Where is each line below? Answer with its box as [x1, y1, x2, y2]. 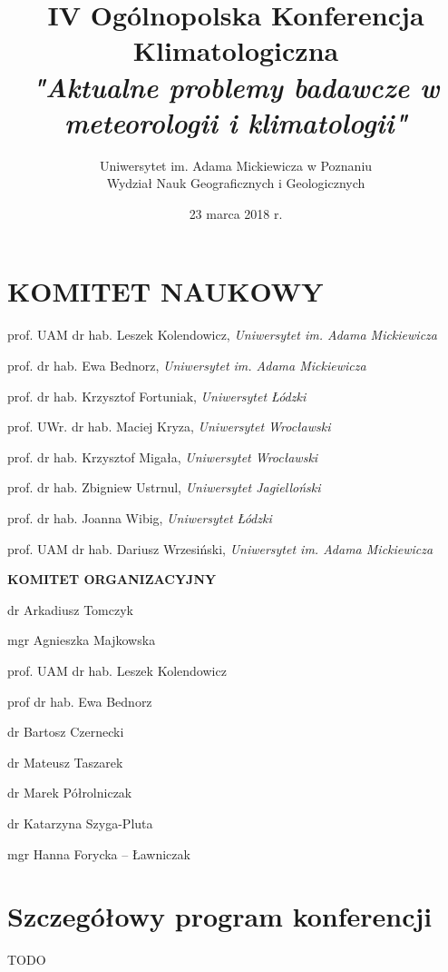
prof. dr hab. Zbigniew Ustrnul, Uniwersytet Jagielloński [7, 478, 321, 497]
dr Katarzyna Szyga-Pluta [7, 813, 153, 832]
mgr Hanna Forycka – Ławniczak [7, 844, 190, 863]
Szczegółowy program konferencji [7, 898, 433, 935]
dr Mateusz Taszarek [7, 752, 123, 771]
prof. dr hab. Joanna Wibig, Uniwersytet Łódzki [7, 508, 272, 527]
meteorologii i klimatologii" [63, 103, 408, 141]
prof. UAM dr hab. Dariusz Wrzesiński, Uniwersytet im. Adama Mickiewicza [7, 539, 433, 558]
